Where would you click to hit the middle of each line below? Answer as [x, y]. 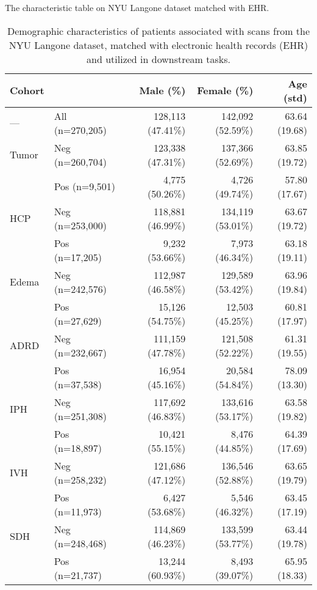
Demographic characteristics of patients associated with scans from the [158, 31]
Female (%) [225, 90]
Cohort [27, 90]
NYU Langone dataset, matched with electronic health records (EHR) [158, 45]
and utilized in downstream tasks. [158, 59]
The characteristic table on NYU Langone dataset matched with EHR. [137, 7]
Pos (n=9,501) [84, 186]
